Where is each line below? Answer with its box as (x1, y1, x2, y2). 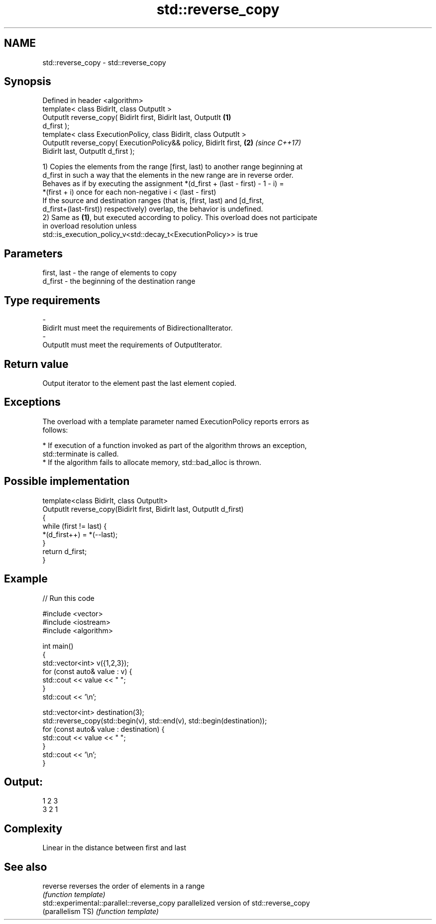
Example (4, 573, 48, 585)
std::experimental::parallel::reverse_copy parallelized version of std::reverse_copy (42, 899, 310, 908)
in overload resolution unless (42, 222, 137, 231)
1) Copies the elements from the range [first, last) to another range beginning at (42, 162, 303, 171)
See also (4, 860, 47, 873)
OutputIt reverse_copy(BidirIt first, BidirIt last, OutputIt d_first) (42, 504, 244, 513)
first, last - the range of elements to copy (42, 268, 177, 277)
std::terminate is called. (42, 449, 119, 458)
